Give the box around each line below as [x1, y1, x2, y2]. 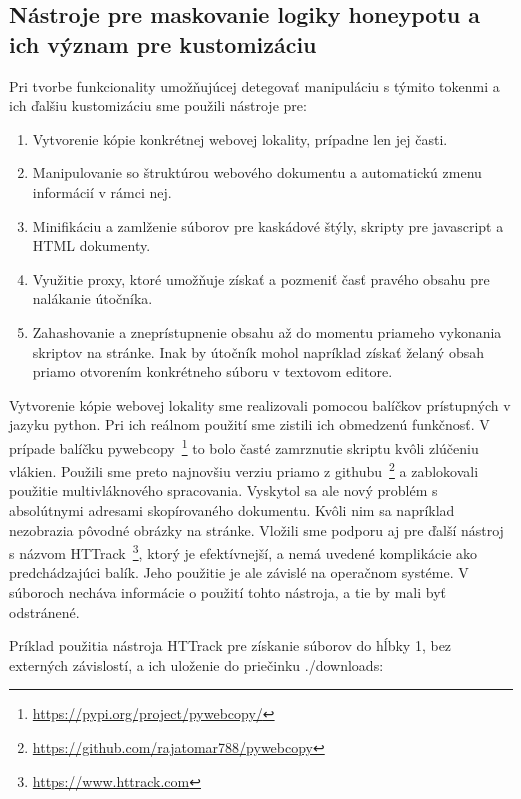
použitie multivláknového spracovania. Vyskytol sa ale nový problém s [9, 480, 438, 501]
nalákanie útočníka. [32, 288, 153, 309]
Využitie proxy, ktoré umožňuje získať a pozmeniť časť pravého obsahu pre [32, 268, 490, 289]
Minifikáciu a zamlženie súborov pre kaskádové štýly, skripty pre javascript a [32, 215, 504, 236]
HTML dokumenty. [32, 235, 151, 256]
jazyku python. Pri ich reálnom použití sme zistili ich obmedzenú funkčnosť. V [9, 414, 490, 435]
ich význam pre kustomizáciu [9, 28, 317, 59]
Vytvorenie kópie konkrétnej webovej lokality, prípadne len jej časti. [32, 128, 448, 149]
